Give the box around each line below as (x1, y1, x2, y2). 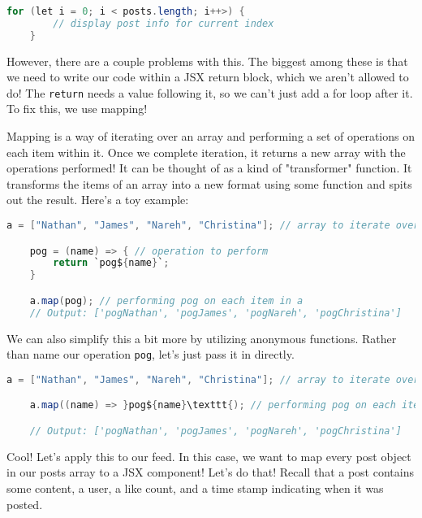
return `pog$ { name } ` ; (53, 257, 170, 269)
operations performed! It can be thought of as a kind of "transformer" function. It (6, 159, 412, 176)
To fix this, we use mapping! (6, 100, 148, 117)
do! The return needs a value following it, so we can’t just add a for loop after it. (6, 84, 413, 101)
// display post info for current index (53, 17, 274, 29)
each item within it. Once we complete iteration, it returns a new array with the (6, 143, 406, 160)
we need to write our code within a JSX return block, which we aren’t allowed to (6, 68, 409, 85)
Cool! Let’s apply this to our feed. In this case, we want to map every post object (6, 447, 411, 464)
